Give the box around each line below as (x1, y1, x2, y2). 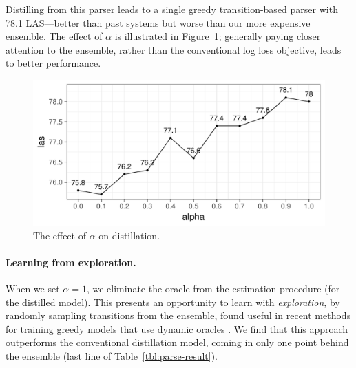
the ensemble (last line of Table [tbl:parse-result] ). (6, 348, 218, 362)
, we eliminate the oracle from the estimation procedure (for (86, 281, 340, 295)
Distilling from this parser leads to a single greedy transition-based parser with (6, 2, 338, 16)
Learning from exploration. (6, 255, 136, 269)
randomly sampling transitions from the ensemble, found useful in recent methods (6, 308, 351, 323)
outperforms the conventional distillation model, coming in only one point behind (6, 335, 349, 349)
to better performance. (6, 56, 101, 70)
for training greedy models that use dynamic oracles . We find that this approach (6, 321, 348, 336)
